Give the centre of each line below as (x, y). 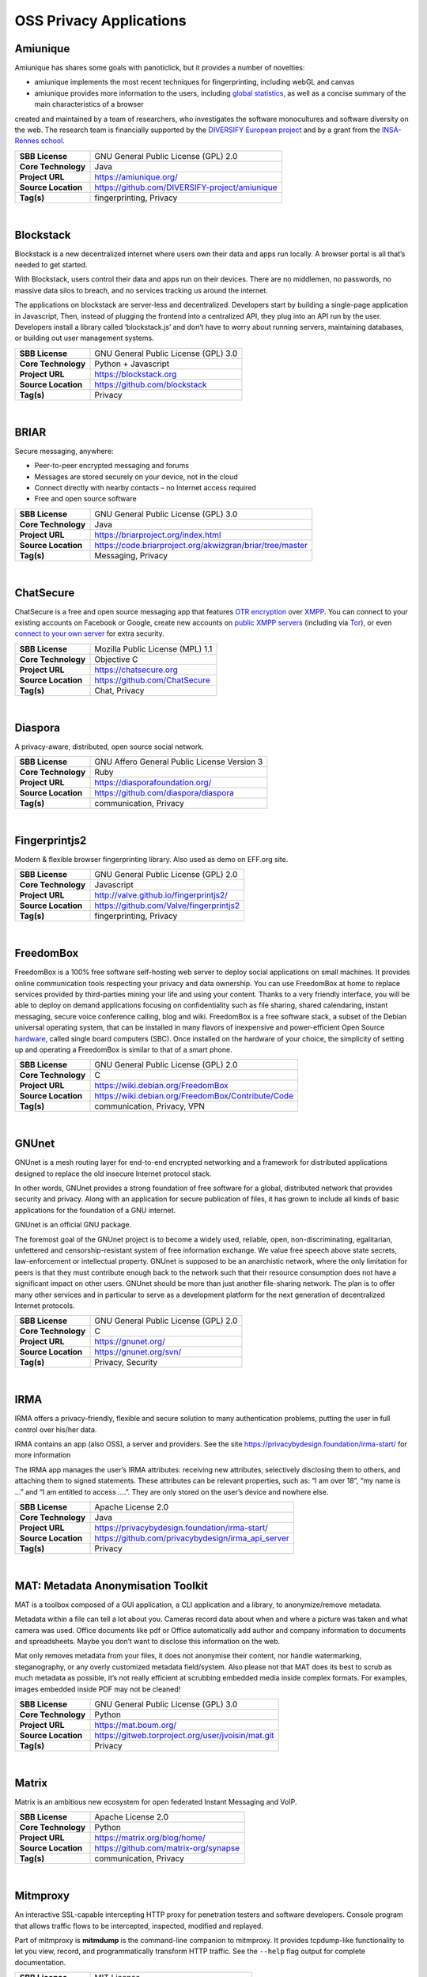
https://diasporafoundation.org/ (153, 783)
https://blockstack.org (136, 374)
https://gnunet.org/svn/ (138, 1352)
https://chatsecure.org (136, 670)
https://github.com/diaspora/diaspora (164, 793)
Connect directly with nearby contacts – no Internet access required (145, 487)
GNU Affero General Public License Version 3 (179, 762)
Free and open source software (86, 499)
